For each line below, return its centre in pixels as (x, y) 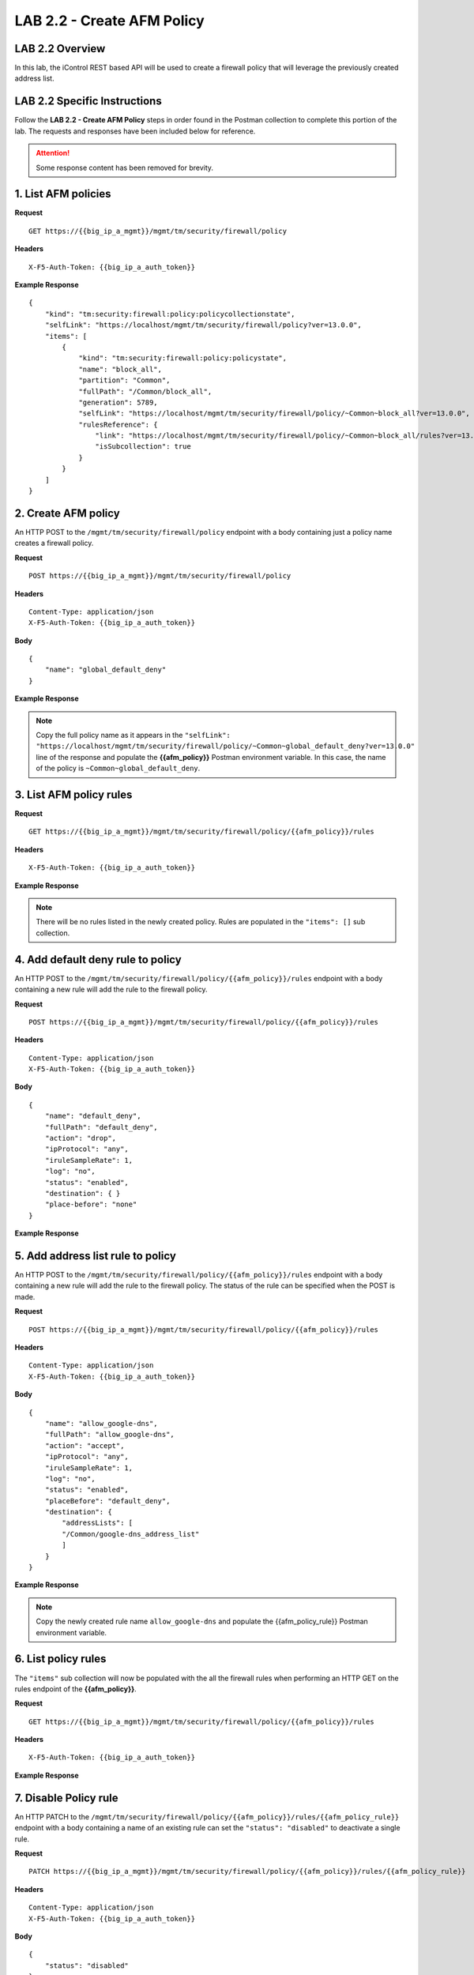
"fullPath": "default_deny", (101, 1127)
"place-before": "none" (91, 1204)
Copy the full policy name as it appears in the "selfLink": (133, 735)
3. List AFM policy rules (73, 795)
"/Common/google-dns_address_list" (131, 1534)
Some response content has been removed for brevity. (124, 167)
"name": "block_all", (120, 369)
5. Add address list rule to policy (96, 1256)
